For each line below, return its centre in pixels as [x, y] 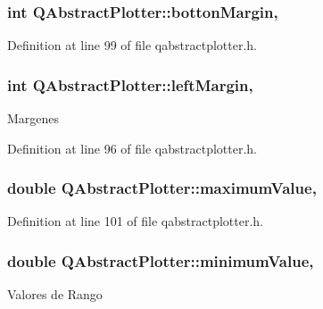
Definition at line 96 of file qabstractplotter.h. [132, 148]
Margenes [33, 118]
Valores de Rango [55, 294]
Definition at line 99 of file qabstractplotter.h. [132, 45]
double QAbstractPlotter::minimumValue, [161, 260]
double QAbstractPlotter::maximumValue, [162, 188]
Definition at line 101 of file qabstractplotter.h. [135, 221]
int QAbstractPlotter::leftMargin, [130, 84]
